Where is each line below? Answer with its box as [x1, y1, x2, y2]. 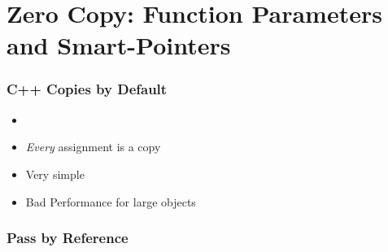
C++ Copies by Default [7, 79, 168, 99]
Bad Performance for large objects [25, 193, 196, 210]
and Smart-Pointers [7, 28, 231, 62]
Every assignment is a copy [25, 138, 161, 155]
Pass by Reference [7, 228, 129, 248]
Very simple [25, 165, 85, 182]
